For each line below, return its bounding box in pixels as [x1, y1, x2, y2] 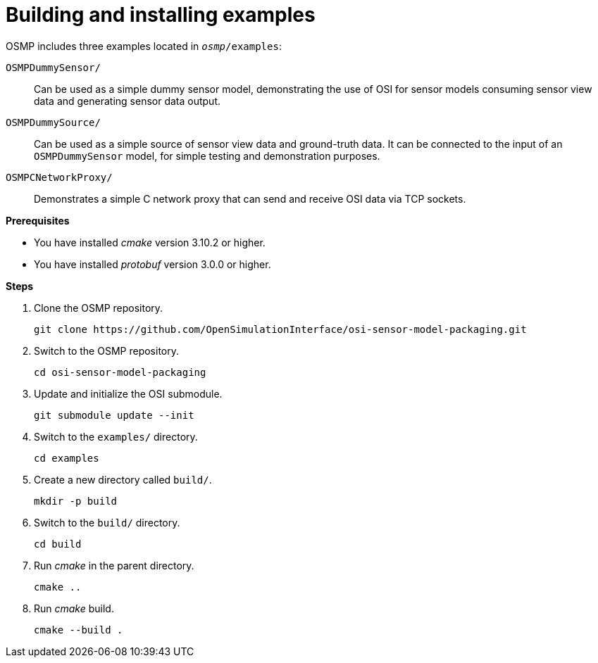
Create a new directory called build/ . [34, 473, 212, 486]
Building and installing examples [6, 3, 316, 27]
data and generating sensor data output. [34, 94, 221, 107]
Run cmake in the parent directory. [34, 559, 194, 572]
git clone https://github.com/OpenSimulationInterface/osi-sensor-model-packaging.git [34, 323, 527, 335]
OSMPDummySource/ [6, 116, 101, 128]
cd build [34, 538, 82, 550]
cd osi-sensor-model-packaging [34, 366, 206, 378]
